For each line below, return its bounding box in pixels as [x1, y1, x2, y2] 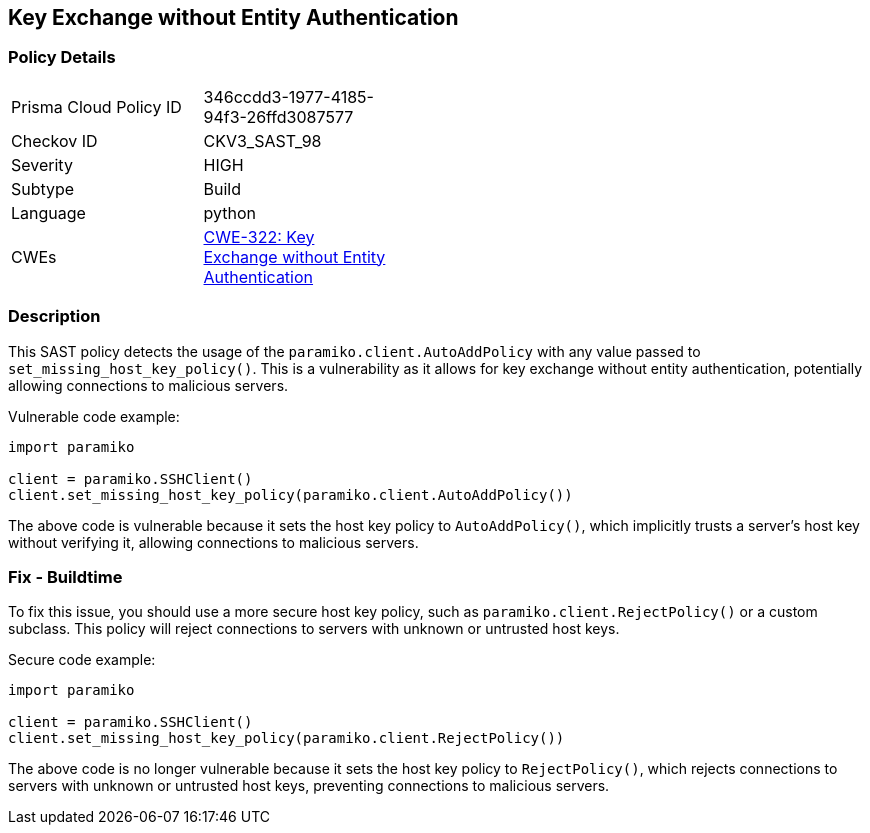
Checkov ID [11, 130, 98, 151]
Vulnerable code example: [8, 407, 180, 425]
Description [8, 306, 101, 327]
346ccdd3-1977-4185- [203, 86, 374, 107]
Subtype [11, 178, 75, 199]
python [203, 202, 256, 223]
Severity [11, 154, 73, 175]
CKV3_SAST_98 [203, 130, 322, 151]
